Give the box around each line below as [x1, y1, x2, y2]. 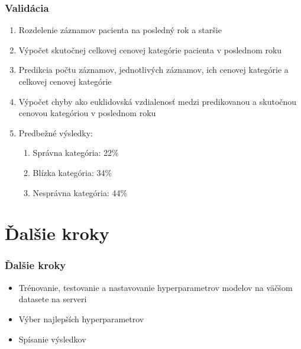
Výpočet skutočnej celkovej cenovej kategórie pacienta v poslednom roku [18, 43, 282, 56]
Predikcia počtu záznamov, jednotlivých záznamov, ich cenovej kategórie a [18, 63, 289, 76]
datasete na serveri [18, 293, 87, 305]
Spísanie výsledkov [18, 332, 86, 345]
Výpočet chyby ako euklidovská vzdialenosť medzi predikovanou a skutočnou [18, 95, 297, 107]
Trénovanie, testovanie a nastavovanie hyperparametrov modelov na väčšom [18, 281, 293, 293]
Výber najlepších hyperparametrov [18, 312, 144, 325]
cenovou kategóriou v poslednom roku [18, 107, 156, 119]
